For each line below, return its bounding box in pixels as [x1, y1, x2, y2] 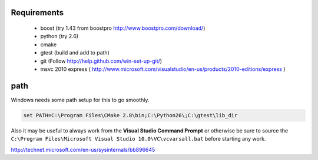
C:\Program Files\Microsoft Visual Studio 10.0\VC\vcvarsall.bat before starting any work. [11, 135, 266, 142]
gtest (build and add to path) [40, 49, 110, 56]
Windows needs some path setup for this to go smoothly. [11, 96, 150, 103]
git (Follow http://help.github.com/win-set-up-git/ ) [40, 57, 162, 64]
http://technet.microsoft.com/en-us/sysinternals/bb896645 [11, 146, 155, 153]
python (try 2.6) [40, 33, 79, 40]
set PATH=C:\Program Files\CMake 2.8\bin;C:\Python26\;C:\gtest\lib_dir [23, 112, 238, 118]
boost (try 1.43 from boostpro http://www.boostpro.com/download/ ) [40, 25, 206, 32]
